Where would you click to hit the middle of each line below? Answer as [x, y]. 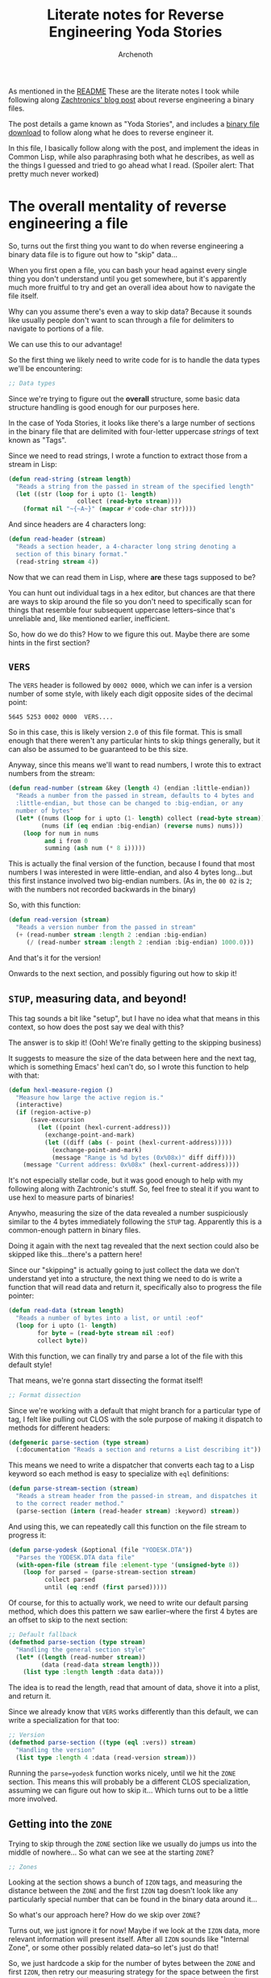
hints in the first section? [49, 642]
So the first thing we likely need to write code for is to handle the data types [134, 360]
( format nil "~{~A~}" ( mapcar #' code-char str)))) [110, 509]
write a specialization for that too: [64, 1721]
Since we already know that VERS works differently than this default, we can [133, 1712]
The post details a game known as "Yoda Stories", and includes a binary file [134, 123]
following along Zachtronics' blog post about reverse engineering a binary [131, 99]
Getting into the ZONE [60, 1824]
